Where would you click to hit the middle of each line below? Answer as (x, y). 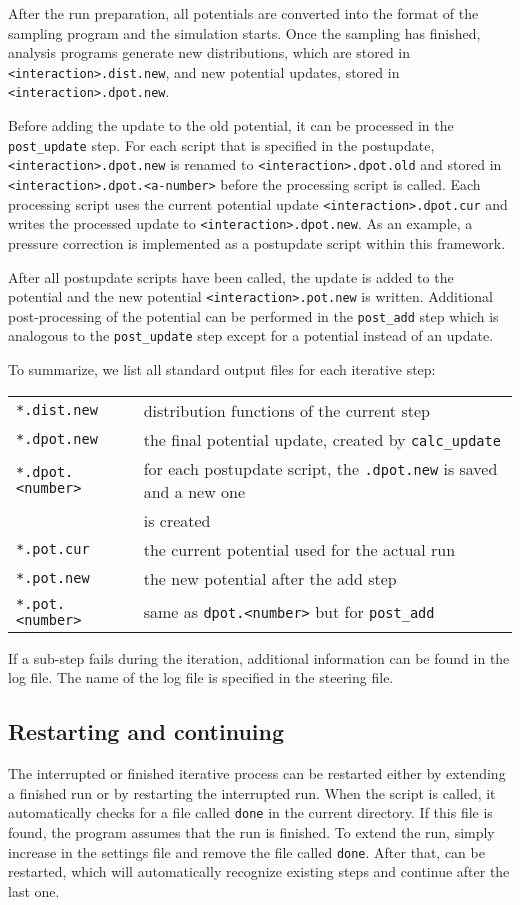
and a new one (194, 491)
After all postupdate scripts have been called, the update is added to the (231, 276)
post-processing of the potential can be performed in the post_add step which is (253, 315)
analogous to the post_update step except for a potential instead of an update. (251, 335)
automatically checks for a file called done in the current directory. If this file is (250, 812)
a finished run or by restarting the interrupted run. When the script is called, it (252, 792)
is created (177, 520)
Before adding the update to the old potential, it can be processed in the (231, 125)
